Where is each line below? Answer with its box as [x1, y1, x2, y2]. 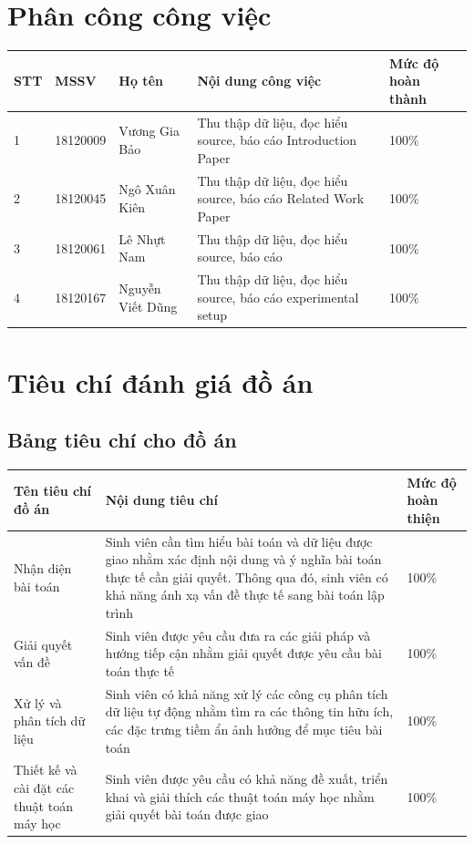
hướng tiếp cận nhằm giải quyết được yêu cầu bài [105, 643, 382, 663]
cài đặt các [14, 778, 75, 798]
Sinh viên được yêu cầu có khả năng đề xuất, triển [105, 769, 388, 788]
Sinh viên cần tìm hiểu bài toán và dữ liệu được [105, 531, 373, 551]
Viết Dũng [118, 296, 178, 315]
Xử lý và [14, 693, 62, 712]
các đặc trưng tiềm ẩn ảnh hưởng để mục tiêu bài [105, 719, 383, 738]
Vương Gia [118, 121, 180, 140]
